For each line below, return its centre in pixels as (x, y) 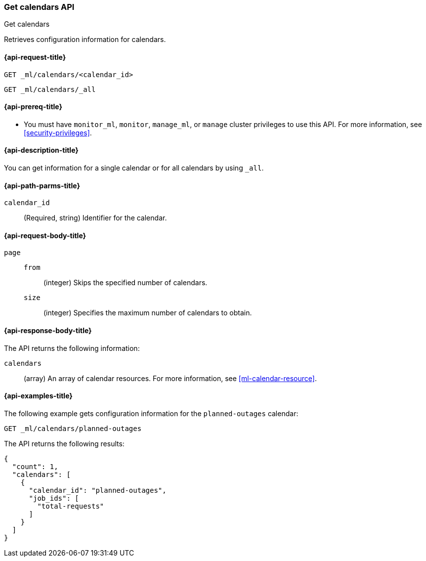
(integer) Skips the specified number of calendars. (126, 283)
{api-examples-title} (38, 396)
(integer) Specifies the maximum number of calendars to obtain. (148, 313)
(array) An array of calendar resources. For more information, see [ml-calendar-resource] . (170, 378)
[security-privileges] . (58, 132)
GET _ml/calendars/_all (50, 89)
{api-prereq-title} (33, 107)
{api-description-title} (41, 150)
